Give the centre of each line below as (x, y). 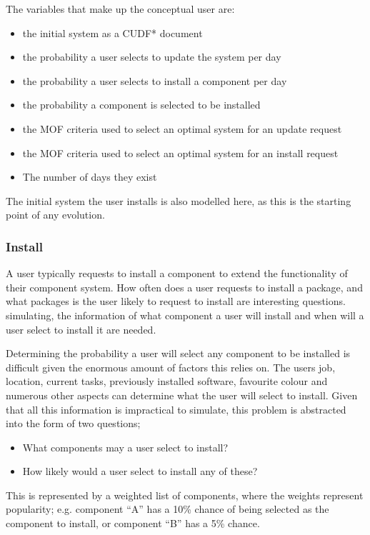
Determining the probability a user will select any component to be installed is (178, 353)
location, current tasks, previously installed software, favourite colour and (167, 381)
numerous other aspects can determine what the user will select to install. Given (182, 395)
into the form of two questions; (73, 423)
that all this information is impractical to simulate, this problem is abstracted (176, 409)
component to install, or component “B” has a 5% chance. (133, 523)
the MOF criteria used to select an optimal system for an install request (180, 152)
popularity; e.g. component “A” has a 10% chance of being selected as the (167, 509)
